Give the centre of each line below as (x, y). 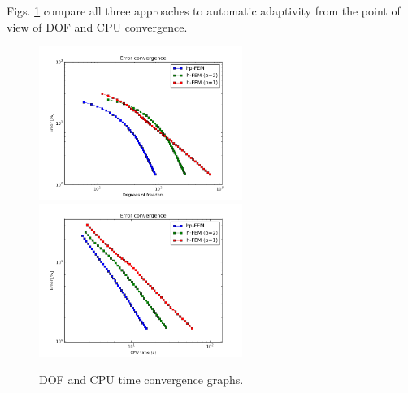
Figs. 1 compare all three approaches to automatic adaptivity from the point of (204, 11)
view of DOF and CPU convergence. (97, 26)
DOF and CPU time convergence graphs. (141, 380)
